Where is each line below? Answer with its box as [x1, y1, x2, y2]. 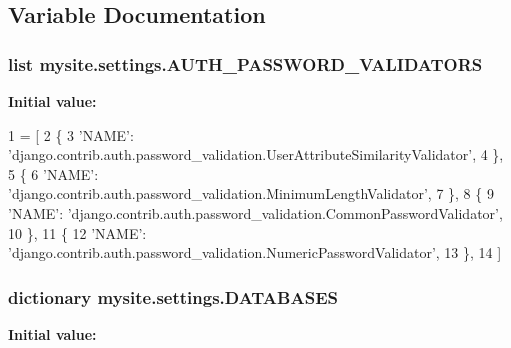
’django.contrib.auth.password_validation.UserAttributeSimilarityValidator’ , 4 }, [8, 144, 504, 165]
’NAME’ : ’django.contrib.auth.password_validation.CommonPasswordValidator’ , [8, 202, 503, 223]
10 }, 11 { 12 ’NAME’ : [8, 222, 147, 243]
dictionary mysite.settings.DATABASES [8, 284, 338, 309]
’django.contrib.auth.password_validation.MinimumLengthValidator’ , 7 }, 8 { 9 [8, 183, 494, 204]
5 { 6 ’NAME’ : [8, 163, 99, 184]
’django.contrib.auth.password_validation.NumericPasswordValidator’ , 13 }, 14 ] [8, 242, 502, 263]
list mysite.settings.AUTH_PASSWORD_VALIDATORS [8, 51, 483, 76]
